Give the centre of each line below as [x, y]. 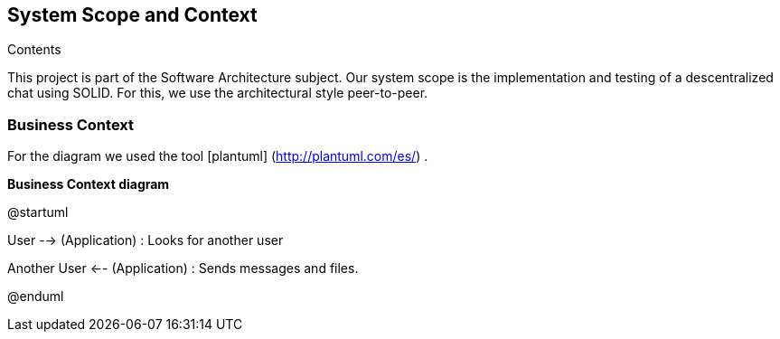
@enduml [36, 297]
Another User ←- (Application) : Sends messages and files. [183, 268]
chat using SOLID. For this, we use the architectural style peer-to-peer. [218, 93]
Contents [34, 50]
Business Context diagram [89, 184]
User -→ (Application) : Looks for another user [146, 240]
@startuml [38, 212]
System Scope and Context [132, 15]
